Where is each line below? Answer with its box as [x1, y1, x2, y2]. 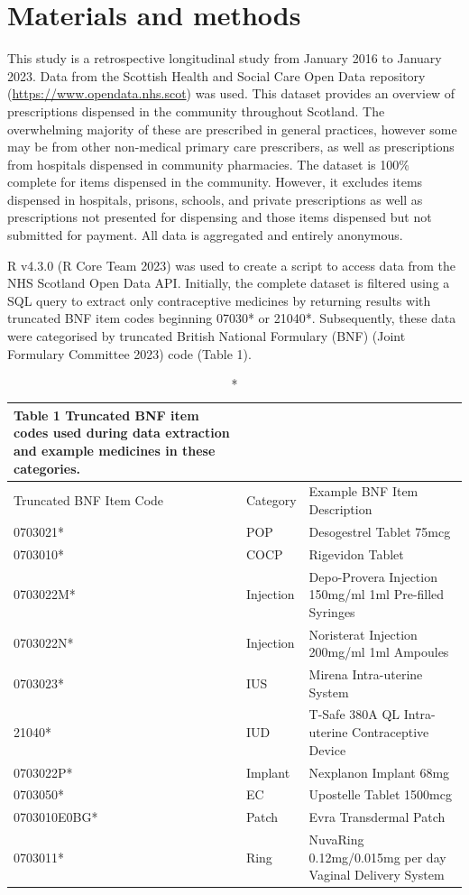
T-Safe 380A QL [308, 705, 400, 724]
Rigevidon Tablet [308, 544, 404, 563]
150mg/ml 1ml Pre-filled [308, 585, 445, 604]
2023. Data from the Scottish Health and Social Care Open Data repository [7, 66, 426, 85]
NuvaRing [308, 830, 364, 849]
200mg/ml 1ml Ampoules [308, 642, 449, 661]
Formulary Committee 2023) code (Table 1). [7, 344, 252, 363]
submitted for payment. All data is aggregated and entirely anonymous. [7, 226, 403, 245]
